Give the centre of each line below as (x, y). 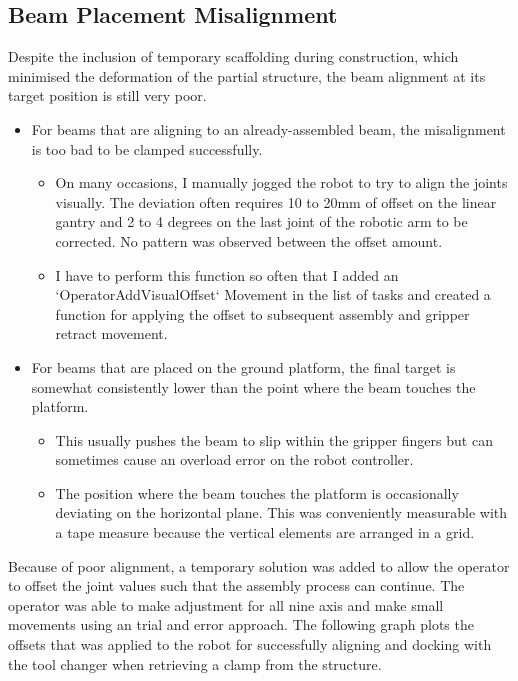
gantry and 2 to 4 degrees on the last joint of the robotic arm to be (261, 221)
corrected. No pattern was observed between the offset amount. (249, 240)
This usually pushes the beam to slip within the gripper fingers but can (274, 439)
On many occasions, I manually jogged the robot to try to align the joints (281, 182)
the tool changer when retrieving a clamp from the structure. (195, 663)
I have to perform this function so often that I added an (227, 274)
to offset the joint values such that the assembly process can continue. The (236, 585)
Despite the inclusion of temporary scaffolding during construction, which (233, 56)
